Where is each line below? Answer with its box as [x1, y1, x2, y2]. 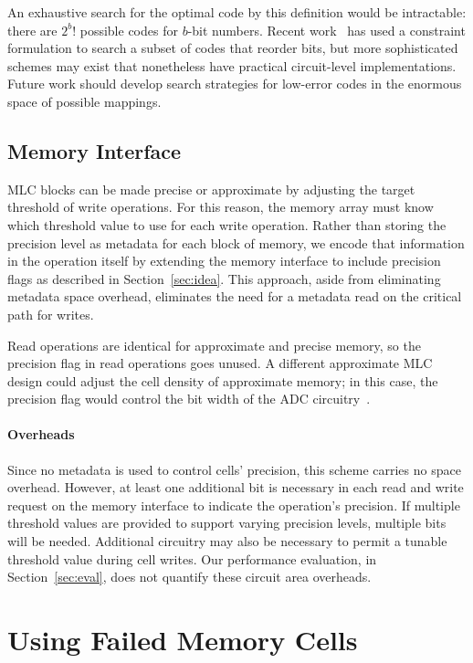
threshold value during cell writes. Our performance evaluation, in [7, 549, 377, 568]
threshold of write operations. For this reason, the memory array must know [7, 197, 434, 216]
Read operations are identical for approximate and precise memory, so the [7, 335, 421, 354]
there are [7, 20, 58, 39]
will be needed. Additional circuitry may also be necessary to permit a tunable [7, 531, 447, 551]
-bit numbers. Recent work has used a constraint [187, 20, 466, 39]
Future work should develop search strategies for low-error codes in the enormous [7, 74, 462, 93]
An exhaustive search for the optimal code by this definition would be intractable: [7, 3, 467, 21]
